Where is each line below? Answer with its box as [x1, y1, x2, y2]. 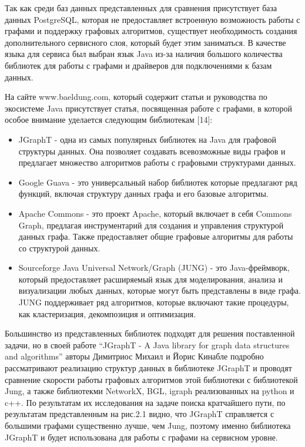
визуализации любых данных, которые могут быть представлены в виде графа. [18, 284, 301, 297]
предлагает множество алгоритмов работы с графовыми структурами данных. [18, 156, 296, 169]
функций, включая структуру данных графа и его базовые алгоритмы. [18, 187, 269, 200]
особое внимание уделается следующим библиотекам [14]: [5, 113, 213, 126]
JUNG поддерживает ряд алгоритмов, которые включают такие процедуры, [18, 296, 289, 308]
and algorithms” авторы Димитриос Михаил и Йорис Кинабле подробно [5, 350, 264, 362]
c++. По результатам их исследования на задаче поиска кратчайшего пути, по [5, 396, 286, 408]
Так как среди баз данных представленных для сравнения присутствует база [5, 2, 277, 14]
